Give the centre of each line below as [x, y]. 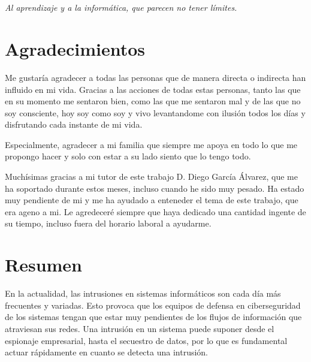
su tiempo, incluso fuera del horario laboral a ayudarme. [108, 223]
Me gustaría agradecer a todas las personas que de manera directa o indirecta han [155, 77]
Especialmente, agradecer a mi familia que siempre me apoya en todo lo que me [151, 144]
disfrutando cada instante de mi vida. [74, 124]
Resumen [43, 265]
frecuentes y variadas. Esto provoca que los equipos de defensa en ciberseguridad [153, 305]
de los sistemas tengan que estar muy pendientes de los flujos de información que [153, 317]
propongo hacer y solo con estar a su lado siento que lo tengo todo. [128, 156]
